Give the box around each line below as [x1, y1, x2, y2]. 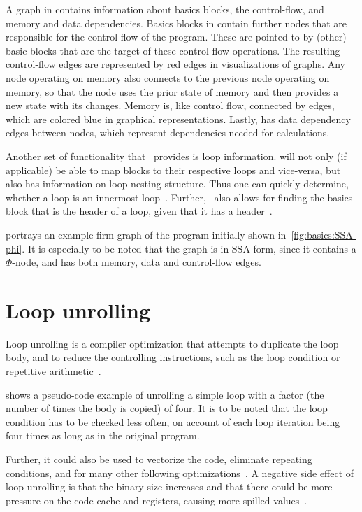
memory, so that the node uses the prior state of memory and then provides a [6, 84, 339, 99]
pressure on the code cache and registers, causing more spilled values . [6, 492, 307, 507]
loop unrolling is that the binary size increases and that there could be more [6, 479, 333, 494]
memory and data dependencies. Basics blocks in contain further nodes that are [6, 15, 347, 30]
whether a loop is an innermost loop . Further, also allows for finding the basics [6, 190, 353, 204]
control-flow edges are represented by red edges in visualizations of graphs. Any [6, 57, 346, 71]
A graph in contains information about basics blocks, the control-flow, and [6, 2, 324, 16]
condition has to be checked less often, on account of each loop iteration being [6, 414, 340, 429]
